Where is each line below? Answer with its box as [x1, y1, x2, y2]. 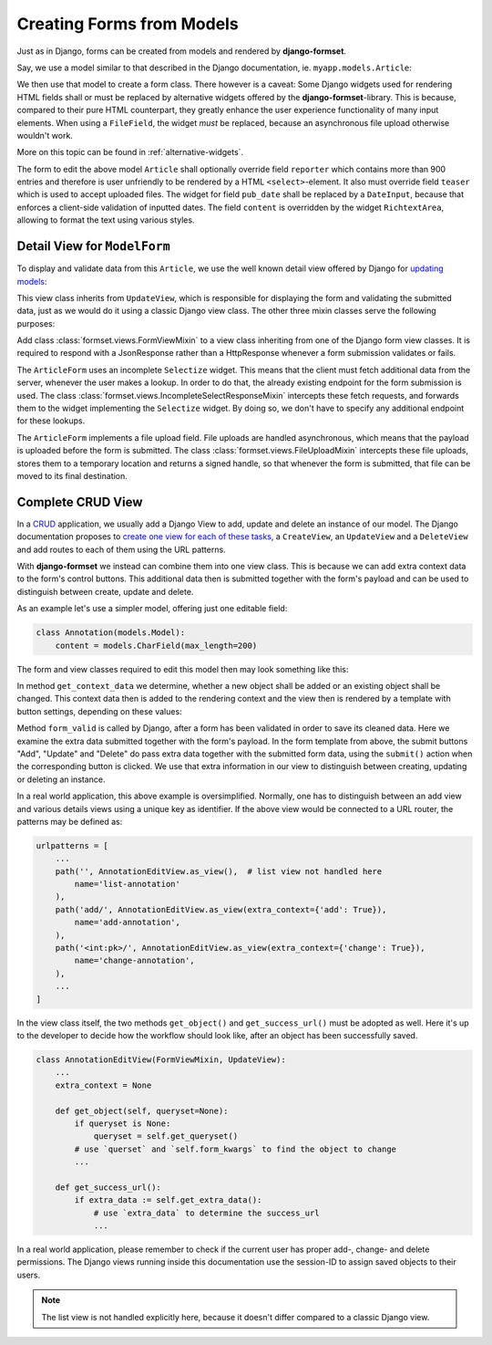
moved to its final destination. [16, 471, 128, 481]
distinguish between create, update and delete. [16, 586, 194, 597]
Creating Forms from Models [16, 14, 239, 34]
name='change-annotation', [74, 955, 195, 966]
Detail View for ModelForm [16, 238, 170, 255]
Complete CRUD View [16, 494, 143, 510]
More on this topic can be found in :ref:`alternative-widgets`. [16, 147, 244, 158]
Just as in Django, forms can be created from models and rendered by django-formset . [16, 46, 346, 57]
